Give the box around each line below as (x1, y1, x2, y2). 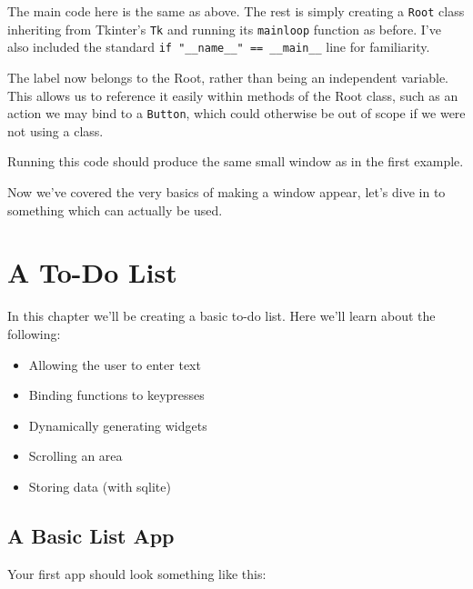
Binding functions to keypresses (28, 385, 205, 404)
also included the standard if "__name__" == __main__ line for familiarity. (7, 37, 430, 56)
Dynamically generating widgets (28, 415, 207, 434)
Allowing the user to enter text (28, 354, 201, 374)
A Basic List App (7, 521, 175, 549)
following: (7, 324, 61, 343)
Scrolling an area (28, 446, 123, 465)
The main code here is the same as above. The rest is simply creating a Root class (7, 2, 465, 20)
